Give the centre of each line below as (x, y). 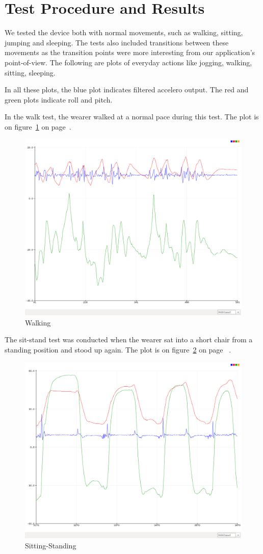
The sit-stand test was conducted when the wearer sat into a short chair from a (129, 339)
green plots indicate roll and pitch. (59, 99)
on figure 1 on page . (38, 126)
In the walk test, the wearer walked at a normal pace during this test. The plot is (132, 117)
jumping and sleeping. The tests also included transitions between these (117, 42)
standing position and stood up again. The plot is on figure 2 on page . (118, 349)
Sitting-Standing (51, 545)
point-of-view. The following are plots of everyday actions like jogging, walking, (128, 62)
